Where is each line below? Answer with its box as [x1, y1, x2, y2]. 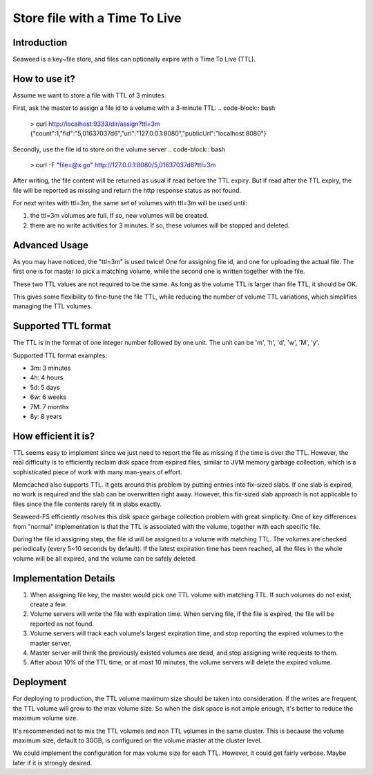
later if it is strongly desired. [12, 758, 93, 767]
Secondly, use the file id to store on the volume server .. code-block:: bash [12, 145, 226, 153]
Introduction [12, 37, 68, 48]
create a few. [30, 600, 67, 608]
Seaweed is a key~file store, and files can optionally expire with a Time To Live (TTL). [12, 55, 256, 64]
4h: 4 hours [30, 373, 64, 382]
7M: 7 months [30, 402, 69, 411]
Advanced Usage [12, 239, 89, 251]
